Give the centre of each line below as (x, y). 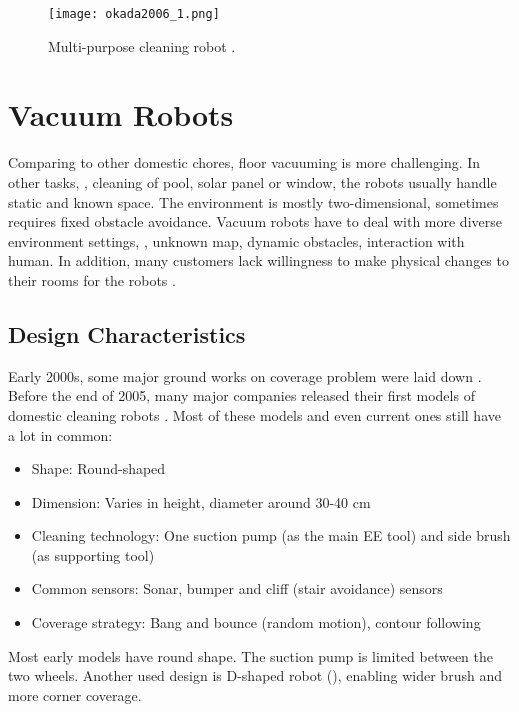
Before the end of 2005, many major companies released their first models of (241, 395)
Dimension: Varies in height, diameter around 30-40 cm (201, 501)
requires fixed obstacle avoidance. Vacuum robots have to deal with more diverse (255, 221)
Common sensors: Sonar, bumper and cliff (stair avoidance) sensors (237, 588)
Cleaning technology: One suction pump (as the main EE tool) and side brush (271, 535)
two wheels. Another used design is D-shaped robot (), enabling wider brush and (255, 675)
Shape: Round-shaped (98, 468)
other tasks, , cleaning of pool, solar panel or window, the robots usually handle (252, 181)
